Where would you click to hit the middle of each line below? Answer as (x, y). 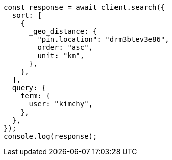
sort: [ (27, 15)
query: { (29, 88)
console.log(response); (50, 136)
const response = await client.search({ (84, 7)
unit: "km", (61, 56)
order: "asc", (65, 47)
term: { (35, 96)
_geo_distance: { (63, 31)
